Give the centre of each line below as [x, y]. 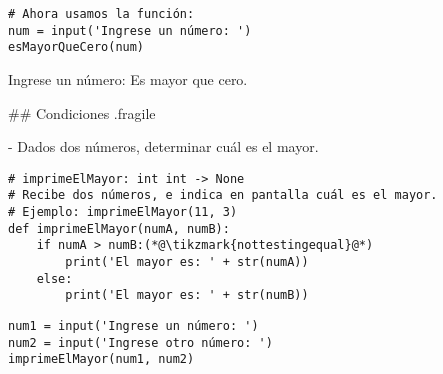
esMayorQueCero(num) [76, 47]
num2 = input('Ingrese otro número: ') [140, 342]
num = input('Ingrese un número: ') [130, 30]
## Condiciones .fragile [82, 112]
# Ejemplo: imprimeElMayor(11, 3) [123, 212]
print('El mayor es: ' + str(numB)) [187, 295]
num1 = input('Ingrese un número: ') [133, 326]
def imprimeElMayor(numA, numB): [119, 228]
